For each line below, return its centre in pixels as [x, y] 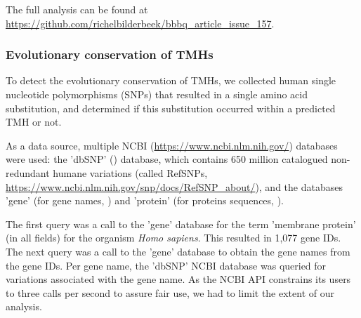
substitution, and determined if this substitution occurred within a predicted [171, 108]
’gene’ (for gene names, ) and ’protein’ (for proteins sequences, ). [145, 200]
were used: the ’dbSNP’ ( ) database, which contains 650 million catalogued [167, 159]
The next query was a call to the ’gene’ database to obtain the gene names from [178, 251]
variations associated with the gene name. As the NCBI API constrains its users [178, 279]
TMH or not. [34, 122]
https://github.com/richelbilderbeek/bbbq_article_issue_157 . [140, 23]
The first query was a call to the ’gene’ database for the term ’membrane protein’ [181, 224]
